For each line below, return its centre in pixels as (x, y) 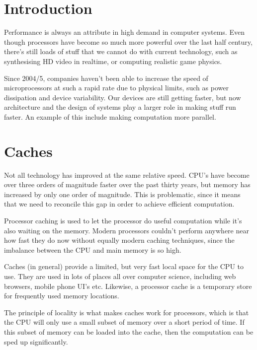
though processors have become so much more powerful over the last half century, (128, 41)
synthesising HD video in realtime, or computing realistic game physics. (113, 61)
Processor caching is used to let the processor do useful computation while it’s (123, 220)
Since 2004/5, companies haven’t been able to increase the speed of (106, 78)
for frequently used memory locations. (62, 296)
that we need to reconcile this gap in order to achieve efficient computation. (119, 204)
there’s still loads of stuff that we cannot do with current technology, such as (121, 51)
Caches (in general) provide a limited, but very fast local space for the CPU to (124, 266)
